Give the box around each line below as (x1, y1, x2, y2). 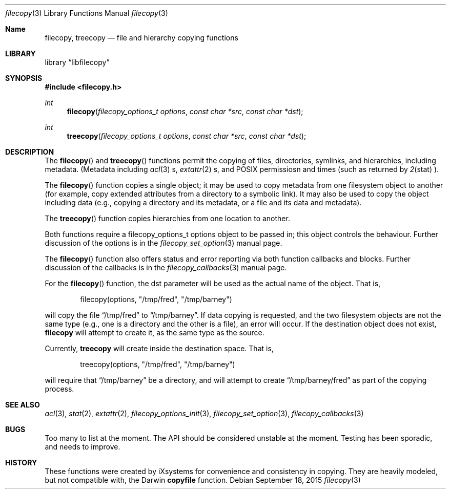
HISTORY (5, 458, 37, 467)
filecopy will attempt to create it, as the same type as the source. (45, 328, 264, 337)
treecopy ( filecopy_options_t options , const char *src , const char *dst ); (67, 132, 306, 140)
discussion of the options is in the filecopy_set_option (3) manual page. (45, 239, 282, 247)
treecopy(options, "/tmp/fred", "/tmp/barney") (80, 360, 235, 369)
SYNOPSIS (5, 74, 43, 82)
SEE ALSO (5, 400, 40, 409)
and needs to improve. (45, 442, 120, 451)
